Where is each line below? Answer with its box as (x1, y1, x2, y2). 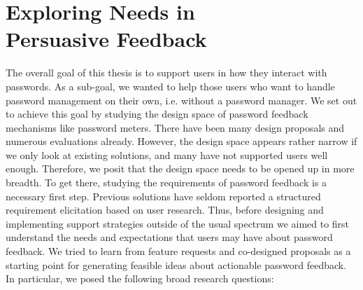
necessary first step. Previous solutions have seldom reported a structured (6, 188, 321, 203)
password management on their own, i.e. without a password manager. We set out (6, 92, 357, 107)
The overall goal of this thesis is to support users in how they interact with (6, 65, 327, 80)
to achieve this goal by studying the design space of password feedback (6, 106, 308, 121)
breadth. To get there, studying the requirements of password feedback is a (6, 175, 327, 190)
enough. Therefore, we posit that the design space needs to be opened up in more (6, 161, 355, 176)
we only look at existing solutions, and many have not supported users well (6, 147, 328, 162)
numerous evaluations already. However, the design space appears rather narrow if (6, 134, 357, 149)
